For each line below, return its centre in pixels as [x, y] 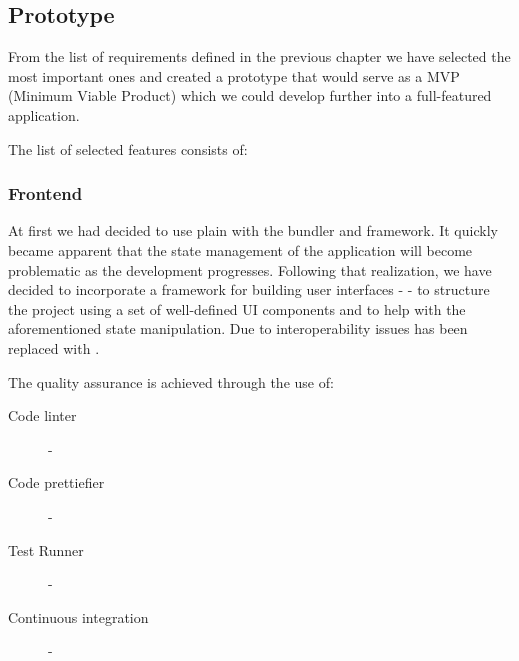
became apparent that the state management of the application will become [240, 249]
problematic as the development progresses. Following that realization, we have [250, 269]
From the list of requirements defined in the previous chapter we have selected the [259, 56]
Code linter [42, 415]
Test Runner [46, 549]
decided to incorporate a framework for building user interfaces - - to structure [249, 289]
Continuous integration [78, 616]
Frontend [45, 193]
